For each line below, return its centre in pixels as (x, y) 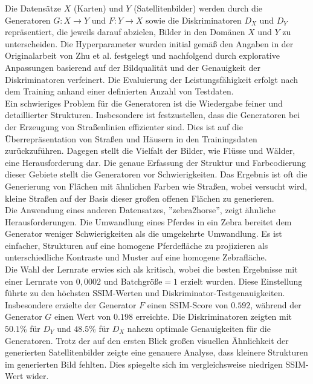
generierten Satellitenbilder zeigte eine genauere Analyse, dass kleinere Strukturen (156, 352)
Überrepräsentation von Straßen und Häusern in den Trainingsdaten (131, 138)
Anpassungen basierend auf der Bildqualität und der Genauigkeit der (133, 67)
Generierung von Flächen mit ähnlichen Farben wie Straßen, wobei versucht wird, (156, 186)
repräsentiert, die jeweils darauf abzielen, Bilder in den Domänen (125, 32)
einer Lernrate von (39, 281)
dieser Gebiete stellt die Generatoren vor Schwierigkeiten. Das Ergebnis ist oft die (156, 174)
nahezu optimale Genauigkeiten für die (199, 329)
